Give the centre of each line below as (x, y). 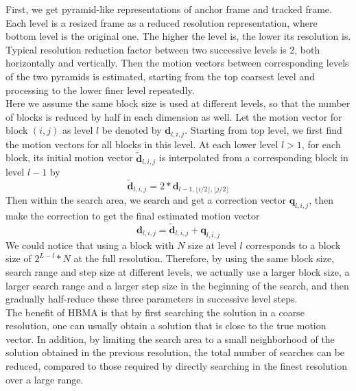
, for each (321, 144)
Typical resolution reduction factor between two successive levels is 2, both (163, 49)
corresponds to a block (293, 245)
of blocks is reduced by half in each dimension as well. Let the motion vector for (174, 116)
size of (19, 258)
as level (78, 130)
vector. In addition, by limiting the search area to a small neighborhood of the (170, 339)
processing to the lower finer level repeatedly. (100, 90)
